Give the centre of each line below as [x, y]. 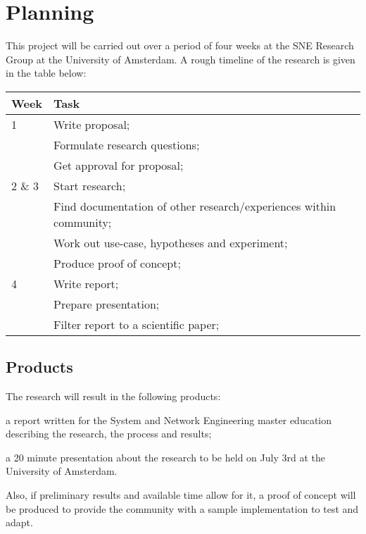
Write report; [86, 283]
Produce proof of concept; [117, 263]
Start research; [90, 185]
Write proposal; [92, 124]
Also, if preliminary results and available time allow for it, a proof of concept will [181, 495]
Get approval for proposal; [119, 165]
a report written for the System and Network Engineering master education [169, 420]
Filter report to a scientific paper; [137, 324]
